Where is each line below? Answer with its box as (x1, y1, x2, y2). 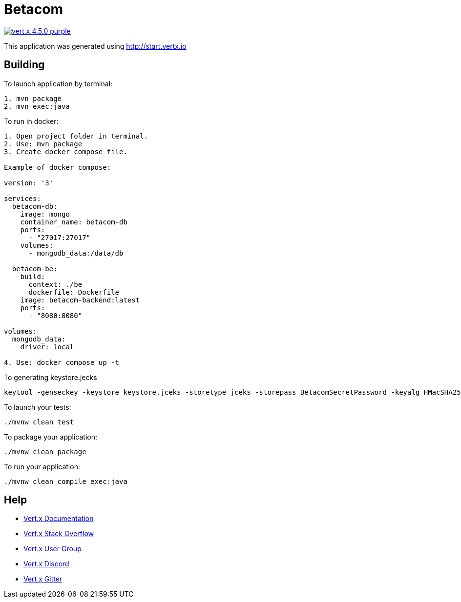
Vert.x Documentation (23, 514, 94, 523)
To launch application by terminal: (4, 79, 113, 88)
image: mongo (20, 210, 70, 218)
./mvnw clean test (4, 418, 74, 426)
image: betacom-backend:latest (20, 296, 140, 304)
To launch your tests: (4, 402, 71, 411)
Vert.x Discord (23, 560, 69, 568)
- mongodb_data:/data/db (28, 249, 124, 257)
